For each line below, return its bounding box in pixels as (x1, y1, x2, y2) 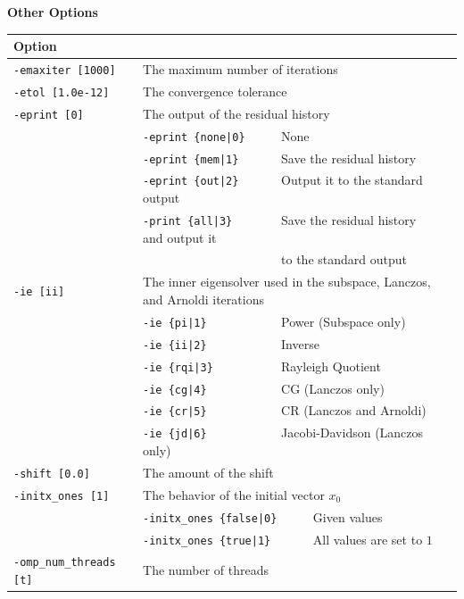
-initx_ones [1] (13, 489, 110, 503)
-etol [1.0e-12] (13, 86, 110, 99)
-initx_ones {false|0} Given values (143, 507, 383, 526)
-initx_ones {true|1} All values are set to (143, 529, 423, 548)
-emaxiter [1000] (13, 63, 116, 77)
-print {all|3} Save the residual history (143, 210, 417, 229)
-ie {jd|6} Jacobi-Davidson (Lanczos (143, 423, 424, 442)
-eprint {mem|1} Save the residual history (143, 148, 417, 167)
